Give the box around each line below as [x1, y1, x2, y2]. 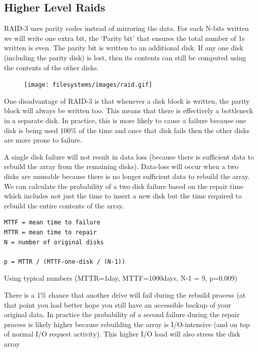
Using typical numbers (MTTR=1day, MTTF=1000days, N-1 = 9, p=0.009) [4, 273, 238, 283]
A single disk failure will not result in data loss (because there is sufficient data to [4, 151, 254, 162]
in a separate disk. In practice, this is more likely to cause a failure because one [4, 115, 247, 126]
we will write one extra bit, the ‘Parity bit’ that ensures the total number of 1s [4, 32, 245, 43]
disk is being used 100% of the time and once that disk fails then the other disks [4, 125, 250, 135]
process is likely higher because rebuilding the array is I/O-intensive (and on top [4, 319, 250, 329]
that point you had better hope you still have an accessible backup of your [4, 299, 232, 310]
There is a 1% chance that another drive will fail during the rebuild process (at [4, 289, 246, 300]
